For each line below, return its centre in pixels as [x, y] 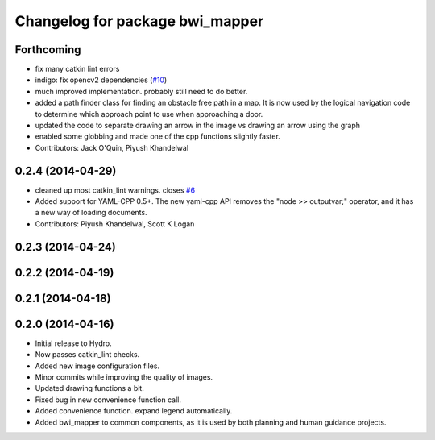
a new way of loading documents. [91, 213]
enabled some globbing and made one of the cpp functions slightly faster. [158, 136]
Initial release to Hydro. [73, 343]
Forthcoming [48, 50]
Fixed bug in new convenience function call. [108, 400]
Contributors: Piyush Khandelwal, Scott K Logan [115, 224]
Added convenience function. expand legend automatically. [134, 411]
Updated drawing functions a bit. [89, 388]
